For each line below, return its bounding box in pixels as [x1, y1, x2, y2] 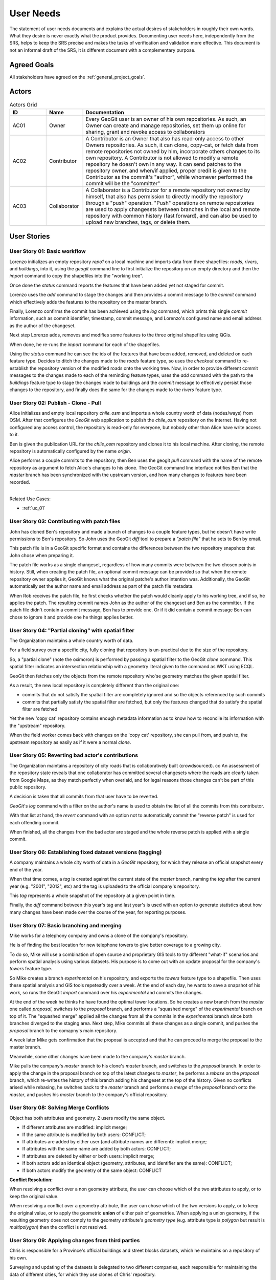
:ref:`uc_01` [22, 505, 46, 511]
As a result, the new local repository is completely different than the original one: [9, 682, 179, 688]
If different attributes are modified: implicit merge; [22, 1124, 127, 1130]
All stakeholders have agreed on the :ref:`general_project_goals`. [9, 74, 146, 80]
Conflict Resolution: [9, 1177, 53, 1183]
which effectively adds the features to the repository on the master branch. [9, 298, 168, 305]
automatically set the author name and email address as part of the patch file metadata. [9, 583, 194, 589]
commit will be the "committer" [85, 180, 160, 187]
